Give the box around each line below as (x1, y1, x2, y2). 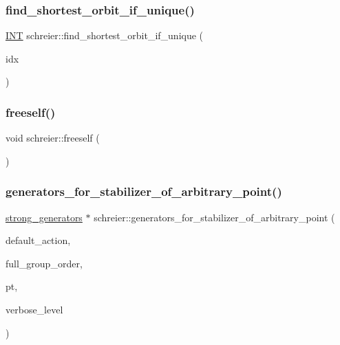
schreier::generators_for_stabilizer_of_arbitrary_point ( (94, 210, 335, 224)
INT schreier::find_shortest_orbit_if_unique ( (6, 28, 204, 43)
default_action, (6, 233, 71, 247)
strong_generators (6, 210, 83, 224)
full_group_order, (6, 256, 83, 270)
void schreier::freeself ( (6, 131, 100, 145)
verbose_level (6, 302, 63, 316)
